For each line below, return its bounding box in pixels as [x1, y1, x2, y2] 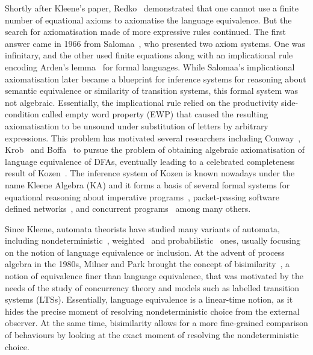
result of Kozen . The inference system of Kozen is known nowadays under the [5, 167, 295, 179]
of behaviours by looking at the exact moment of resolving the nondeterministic [5, 329, 299, 341]
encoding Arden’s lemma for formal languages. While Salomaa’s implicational [5, 60, 295, 73]
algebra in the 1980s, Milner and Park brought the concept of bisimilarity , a [5, 258, 290, 270]
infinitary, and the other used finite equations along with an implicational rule [5, 49, 293, 61]
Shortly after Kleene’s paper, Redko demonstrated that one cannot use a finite [5, 2, 299, 14]
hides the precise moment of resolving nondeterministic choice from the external [5, 304, 300, 317]
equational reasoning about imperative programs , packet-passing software [5, 190, 279, 203]
